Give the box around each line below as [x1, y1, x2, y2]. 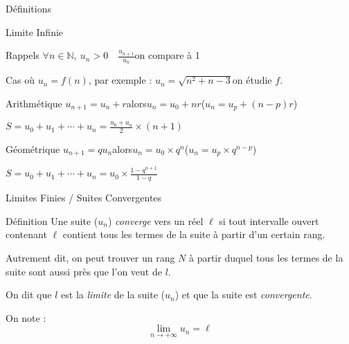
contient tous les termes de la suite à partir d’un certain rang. [62, 227, 325, 242]
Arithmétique [6, 96, 62, 111]
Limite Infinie [6, 24, 64, 39]
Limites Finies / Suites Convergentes [6, 190, 162, 205]
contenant [6, 227, 47, 242]
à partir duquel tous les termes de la [188, 250, 343, 264]
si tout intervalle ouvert [219, 213, 319, 228]
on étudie [232, 73, 272, 87]
